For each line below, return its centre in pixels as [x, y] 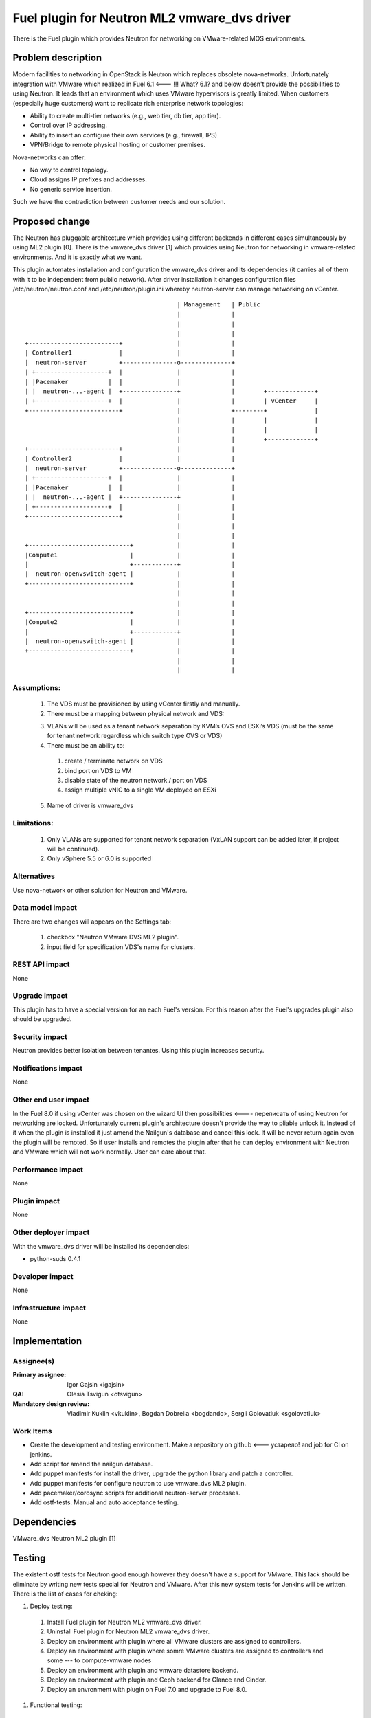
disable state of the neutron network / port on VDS [136, 780]
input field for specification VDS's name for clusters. [121, 947]
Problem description [57, 58]
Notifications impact [47, 1069]
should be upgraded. [42, 1019]
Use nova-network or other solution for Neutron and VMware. [100, 890]
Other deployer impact [51, 1232]
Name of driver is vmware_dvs [90, 805]
